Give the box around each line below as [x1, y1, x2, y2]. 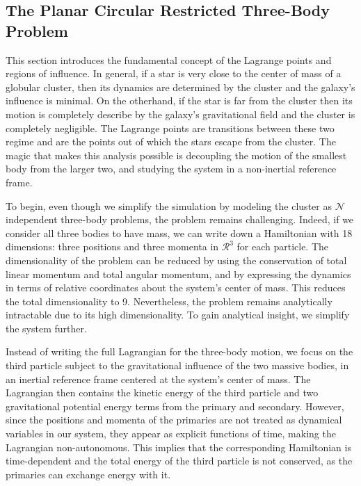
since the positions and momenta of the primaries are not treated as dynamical [6, 412, 342, 427]
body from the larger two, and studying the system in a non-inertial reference [6, 161, 337, 176]
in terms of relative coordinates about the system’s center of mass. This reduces [6, 280, 346, 295]
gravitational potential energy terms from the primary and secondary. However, [6, 398, 344, 413]
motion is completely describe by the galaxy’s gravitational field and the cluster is [6, 106, 355, 121]
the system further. [6, 321, 87, 335]
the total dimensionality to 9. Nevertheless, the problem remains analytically [6, 293, 332, 308]
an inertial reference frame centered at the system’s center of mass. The [6, 371, 311, 386]
